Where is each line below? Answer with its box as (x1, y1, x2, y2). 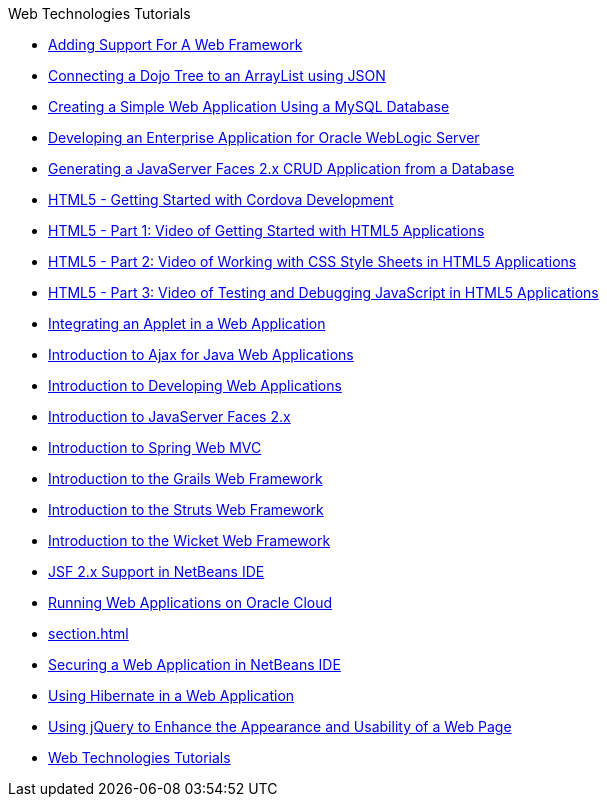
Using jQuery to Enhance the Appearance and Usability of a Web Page (48, 718, 512, 735)
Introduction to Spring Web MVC (48, 439, 262, 456)
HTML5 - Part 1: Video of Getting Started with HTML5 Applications (48, 222, 485, 239)
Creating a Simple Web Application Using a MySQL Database (48, 98, 450, 115)
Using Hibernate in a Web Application (48, 687, 295, 704)
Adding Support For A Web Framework (48, 36, 303, 53)
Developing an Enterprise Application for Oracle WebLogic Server (48, 129, 480, 146)
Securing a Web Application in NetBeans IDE (48, 656, 341, 673)
